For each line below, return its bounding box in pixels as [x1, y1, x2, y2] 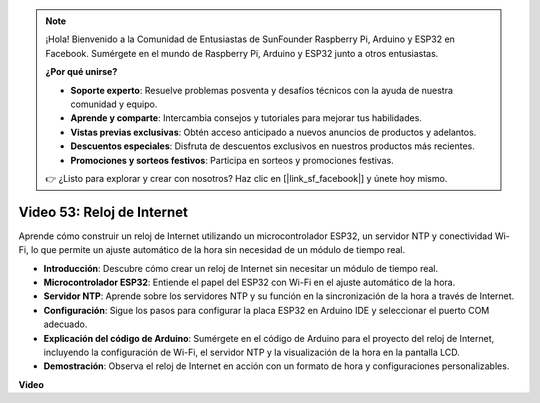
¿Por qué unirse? [45, 66, 118, 78]
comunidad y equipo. [70, 98, 158, 110]
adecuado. [43, 318, 88, 330]
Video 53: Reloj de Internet [18, 203, 189, 220]
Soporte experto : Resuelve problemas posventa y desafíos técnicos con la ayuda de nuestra [70, 84, 454, 96]
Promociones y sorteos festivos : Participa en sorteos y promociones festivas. [70, 154, 394, 166]
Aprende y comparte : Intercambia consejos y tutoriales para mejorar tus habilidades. [70, 112, 422, 124]
